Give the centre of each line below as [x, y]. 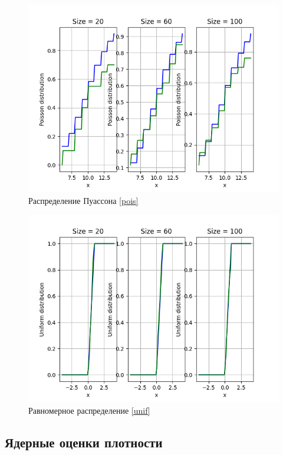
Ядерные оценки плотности [84, 442]
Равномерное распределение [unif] [89, 410]
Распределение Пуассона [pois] [83, 200]
